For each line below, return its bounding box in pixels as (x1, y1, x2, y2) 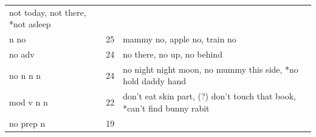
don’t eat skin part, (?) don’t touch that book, (123, 90, 296, 102)
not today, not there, (9, 5, 86, 18)
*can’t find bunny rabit (123, 101, 210, 114)
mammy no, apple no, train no (123, 33, 236, 45)
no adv (9, 48, 35, 61)
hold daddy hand (123, 75, 187, 87)
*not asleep (9, 18, 51, 30)
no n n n (9, 68, 41, 81)
